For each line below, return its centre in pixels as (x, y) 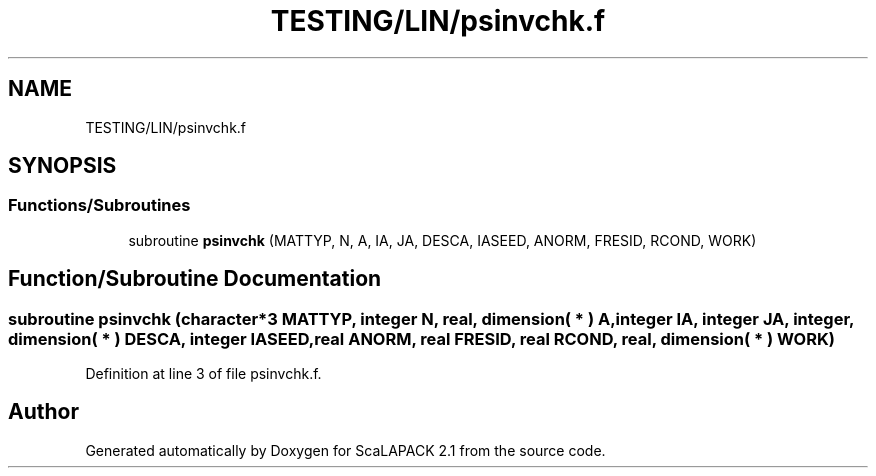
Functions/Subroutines (99, 205)
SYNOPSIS (62, 166)
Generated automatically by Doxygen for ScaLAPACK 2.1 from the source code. (345, 450)
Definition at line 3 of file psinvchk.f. (203, 374)
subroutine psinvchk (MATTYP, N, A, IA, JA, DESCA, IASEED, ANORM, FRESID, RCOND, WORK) (442, 240)
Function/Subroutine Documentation (195, 279)
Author (43, 412)
